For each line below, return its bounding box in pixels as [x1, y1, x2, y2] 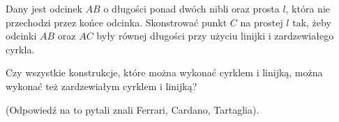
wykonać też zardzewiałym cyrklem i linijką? [6, 78, 197, 93]
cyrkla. [6, 42, 35, 56]
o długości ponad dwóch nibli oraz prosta [103, 1, 280, 15]
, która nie [285, 1, 330, 15]
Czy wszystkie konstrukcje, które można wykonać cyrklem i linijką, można [6, 65, 323, 80]
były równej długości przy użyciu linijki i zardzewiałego [96, 28, 334, 43]
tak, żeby [292, 15, 331, 29]
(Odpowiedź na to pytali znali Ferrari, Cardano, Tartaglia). [6, 102, 259, 116]
